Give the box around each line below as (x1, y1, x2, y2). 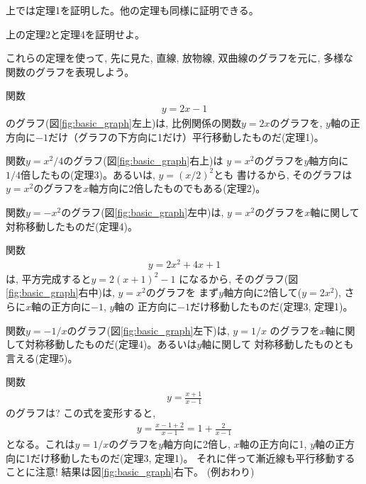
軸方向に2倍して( (223, 285, 302, 300)
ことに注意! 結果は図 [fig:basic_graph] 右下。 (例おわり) (6, 464, 255, 479)
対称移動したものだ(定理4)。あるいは (25, 337, 197, 351)
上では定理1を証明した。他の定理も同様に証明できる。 (6, 3, 259, 17)
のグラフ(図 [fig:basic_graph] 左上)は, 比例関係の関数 (6, 116, 241, 130)
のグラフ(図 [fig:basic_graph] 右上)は (63, 153, 223, 168)
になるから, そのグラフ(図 (179, 271, 299, 286)
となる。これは (6, 436, 75, 451)
